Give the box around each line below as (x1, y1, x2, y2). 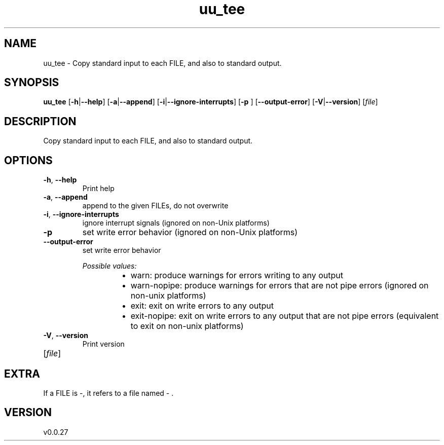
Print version (82, 340, 125, 349)
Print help (82, 184, 115, 193)
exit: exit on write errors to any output (130, 301, 274, 311)
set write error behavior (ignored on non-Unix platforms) (82, 227, 298, 238)
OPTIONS (4, 154, 53, 167)
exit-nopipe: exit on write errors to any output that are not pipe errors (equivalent (130, 311, 439, 321)
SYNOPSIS (4, 76, 59, 89)
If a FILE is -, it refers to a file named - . (43, 388, 174, 397)
